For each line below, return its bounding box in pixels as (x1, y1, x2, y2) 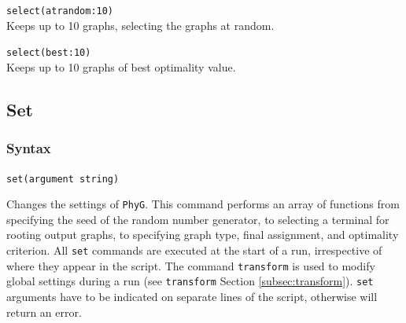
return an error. (6, 303, 82, 320)
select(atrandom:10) (6, 6, 114, 17)
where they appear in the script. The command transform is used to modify (6, 257, 375, 273)
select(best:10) (6, 47, 91, 59)
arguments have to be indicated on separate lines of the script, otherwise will (6, 288, 378, 304)
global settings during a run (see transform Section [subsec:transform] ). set (6, 273, 374, 289)
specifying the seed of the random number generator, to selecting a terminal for (6, 211, 389, 227)
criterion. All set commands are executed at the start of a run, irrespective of (6, 242, 382, 258)
